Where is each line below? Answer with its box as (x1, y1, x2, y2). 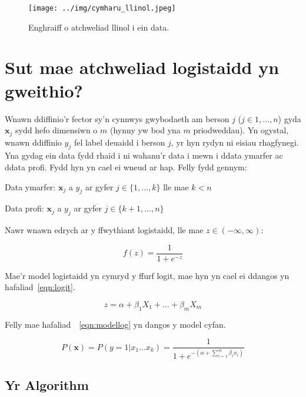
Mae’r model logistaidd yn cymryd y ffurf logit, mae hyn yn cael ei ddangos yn (5, 269, 290, 281)
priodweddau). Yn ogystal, (193, 124, 288, 136)
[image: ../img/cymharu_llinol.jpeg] (28, 4, 176, 12)
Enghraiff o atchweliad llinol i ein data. (28, 21, 169, 33)
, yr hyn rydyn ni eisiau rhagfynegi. (171, 136, 299, 148)
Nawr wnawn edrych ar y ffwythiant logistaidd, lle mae (5, 224, 204, 236)
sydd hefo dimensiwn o (15, 124, 98, 136)
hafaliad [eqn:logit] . (5, 281, 75, 293)
